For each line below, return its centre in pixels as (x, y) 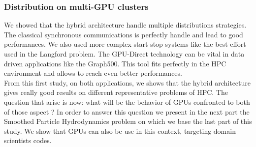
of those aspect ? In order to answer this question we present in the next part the (127, 111)
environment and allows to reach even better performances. (93, 73)
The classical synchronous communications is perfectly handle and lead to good (124, 34)
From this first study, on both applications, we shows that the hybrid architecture (128, 82)
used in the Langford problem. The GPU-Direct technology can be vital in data (124, 54)
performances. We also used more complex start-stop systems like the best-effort (125, 44)
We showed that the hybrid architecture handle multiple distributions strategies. (125, 25)
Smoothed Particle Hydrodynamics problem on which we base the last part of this (128, 121)
